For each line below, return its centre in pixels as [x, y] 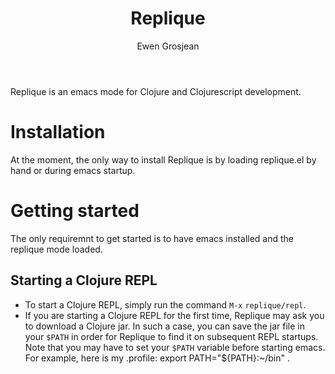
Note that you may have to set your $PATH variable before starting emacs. [175, 347]
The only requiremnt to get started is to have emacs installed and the [152, 238]
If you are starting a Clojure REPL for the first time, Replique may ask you [174, 315]
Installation [58, 132]
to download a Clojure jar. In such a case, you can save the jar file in [165, 326]
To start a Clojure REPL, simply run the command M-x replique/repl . [165, 304]
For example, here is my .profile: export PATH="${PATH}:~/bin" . [157, 358]
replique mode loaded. [56, 249]
